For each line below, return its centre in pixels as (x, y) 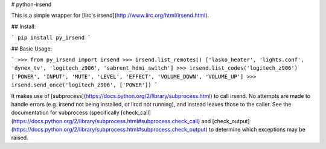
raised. (20, 138)
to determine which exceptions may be (257, 130)
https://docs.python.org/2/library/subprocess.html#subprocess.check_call (106, 121)
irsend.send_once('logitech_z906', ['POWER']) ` (85, 85)
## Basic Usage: (32, 49)
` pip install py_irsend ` (51, 38)
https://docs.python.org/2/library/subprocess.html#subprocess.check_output (109, 130)
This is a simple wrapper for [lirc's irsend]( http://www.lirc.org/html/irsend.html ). (110, 16)
